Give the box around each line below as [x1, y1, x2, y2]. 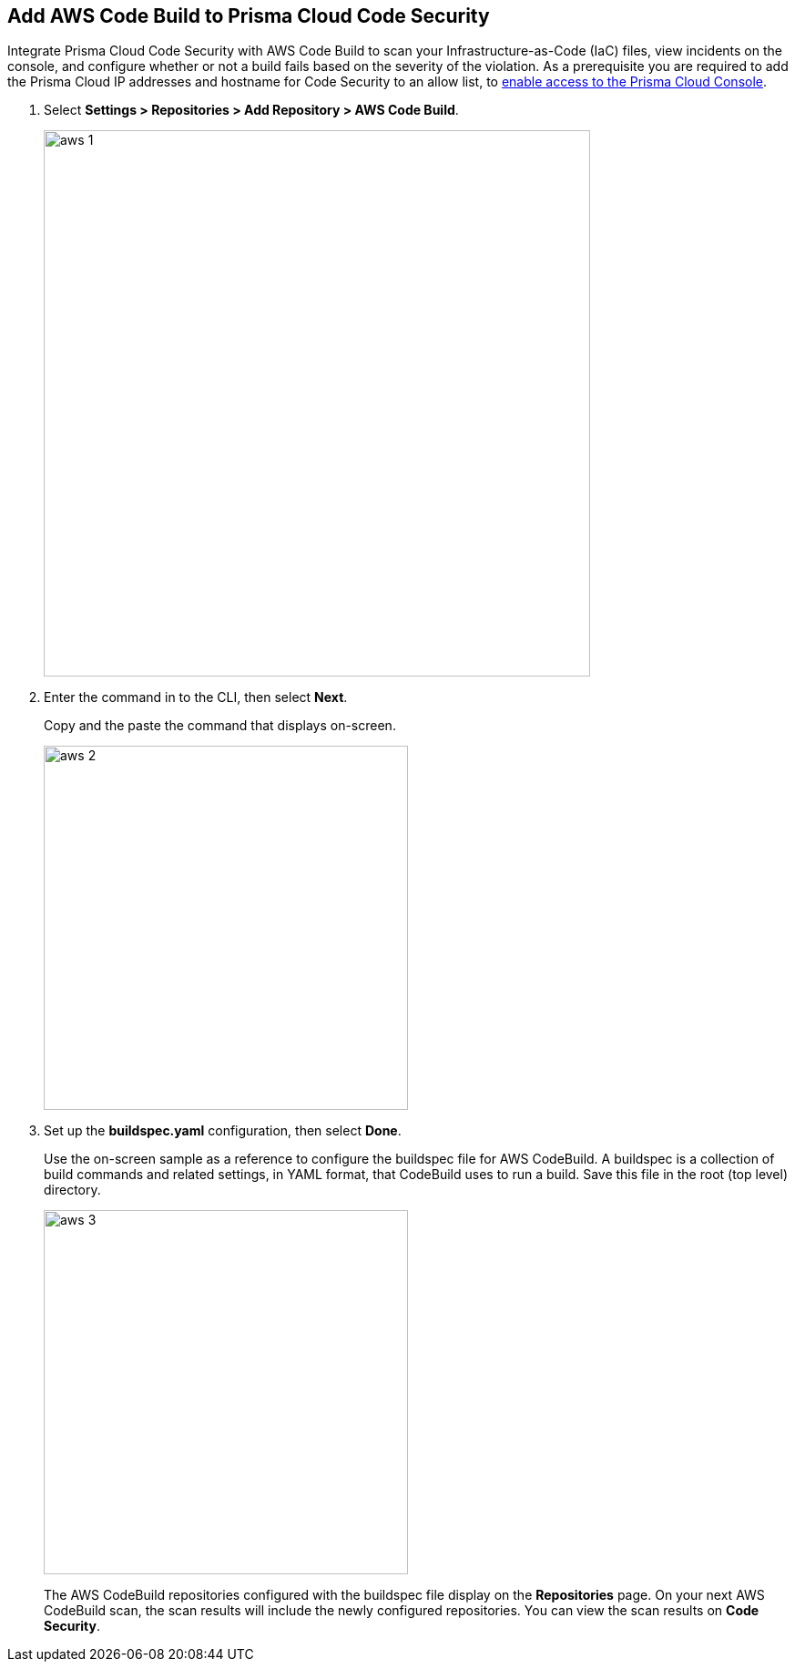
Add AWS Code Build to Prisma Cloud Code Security [7, 5, 490, 27]
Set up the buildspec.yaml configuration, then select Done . [44, 1123, 402, 1139]
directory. [44, 1182, 101, 1198]
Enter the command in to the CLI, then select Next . [44, 689, 348, 706]
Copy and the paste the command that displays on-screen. [44, 717, 396, 734]
